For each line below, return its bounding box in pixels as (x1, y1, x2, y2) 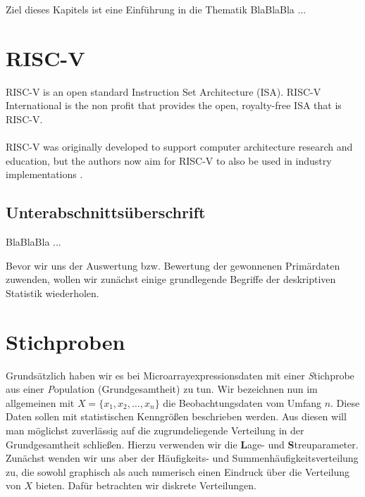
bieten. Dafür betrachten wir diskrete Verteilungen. (35, 478, 256, 493)
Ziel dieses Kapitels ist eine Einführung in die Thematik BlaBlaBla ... (6, 2, 307, 16)
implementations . (6, 167, 83, 182)
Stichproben (6, 327, 125, 356)
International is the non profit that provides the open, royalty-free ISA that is (6, 98, 342, 113)
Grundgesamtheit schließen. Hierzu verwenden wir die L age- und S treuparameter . (6, 436, 359, 451)
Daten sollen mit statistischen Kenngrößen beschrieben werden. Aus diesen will (6, 409, 347, 424)
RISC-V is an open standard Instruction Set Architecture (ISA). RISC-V (6, 84, 321, 99)
